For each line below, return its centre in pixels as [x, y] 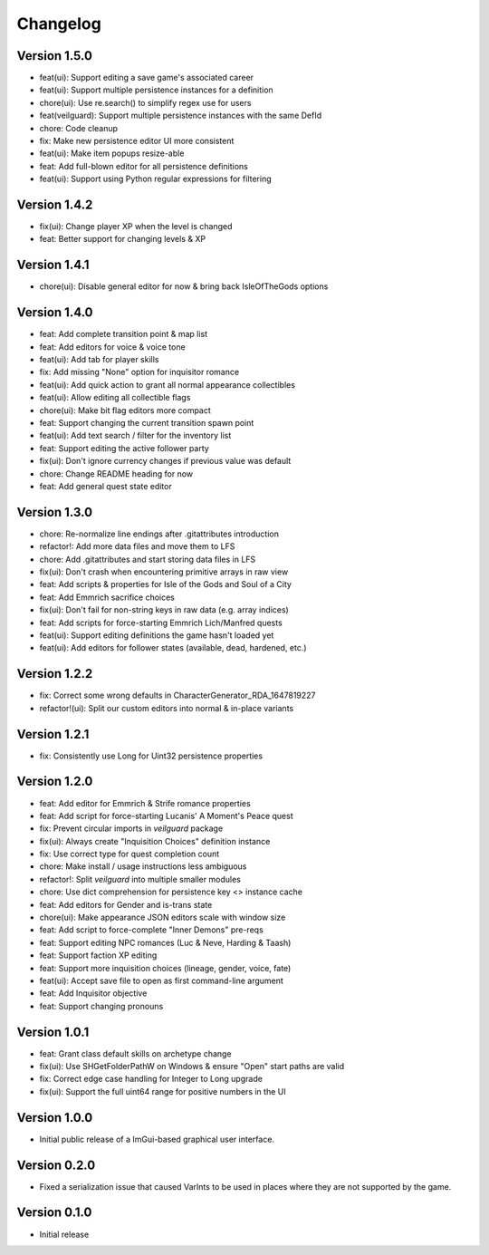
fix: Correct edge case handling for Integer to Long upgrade [151, 1079]
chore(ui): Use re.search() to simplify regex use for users [145, 102]
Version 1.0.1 [53, 1032]
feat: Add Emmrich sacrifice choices [107, 597]
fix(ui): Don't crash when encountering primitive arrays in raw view [164, 572]
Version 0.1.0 [54, 1213]
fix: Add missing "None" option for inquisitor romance [139, 372]
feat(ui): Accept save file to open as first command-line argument [162, 980]
